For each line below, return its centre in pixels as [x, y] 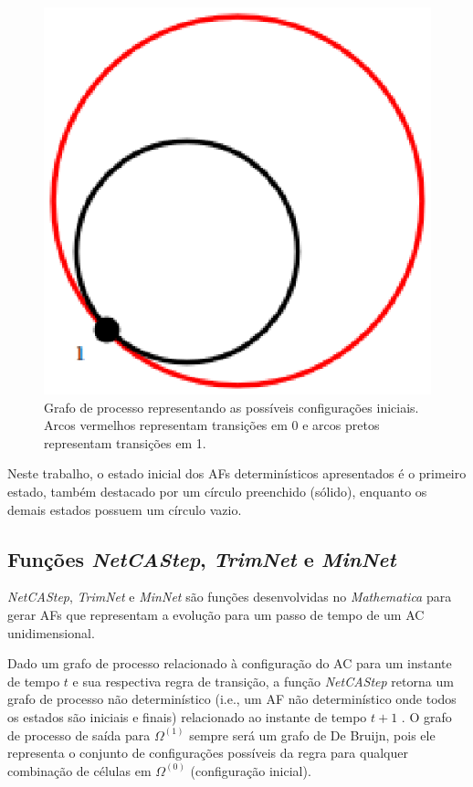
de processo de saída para [79, 735]
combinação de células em [79, 770]
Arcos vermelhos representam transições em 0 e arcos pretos [212, 425]
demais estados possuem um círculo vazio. [125, 509]
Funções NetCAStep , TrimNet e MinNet [202, 558]
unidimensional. [51, 632]
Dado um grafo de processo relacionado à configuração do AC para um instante [230, 663]
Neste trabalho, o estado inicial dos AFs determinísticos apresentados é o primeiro [237, 473]
